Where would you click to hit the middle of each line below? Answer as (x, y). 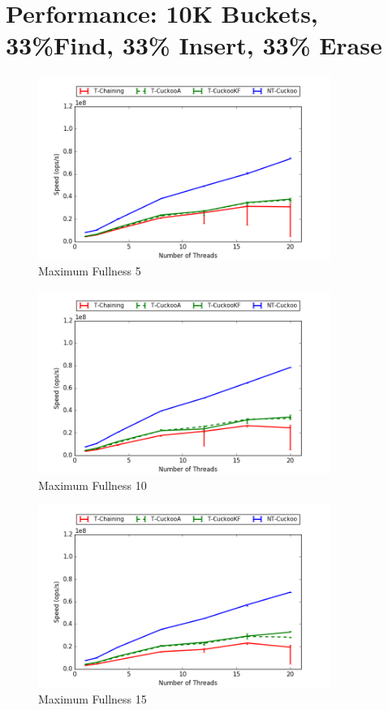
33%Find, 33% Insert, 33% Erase (194, 45)
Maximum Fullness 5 (90, 271)
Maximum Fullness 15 (93, 698)
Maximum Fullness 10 (93, 485)
